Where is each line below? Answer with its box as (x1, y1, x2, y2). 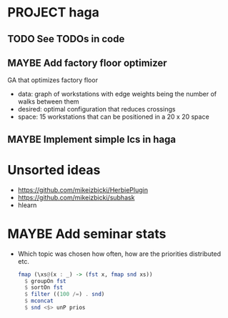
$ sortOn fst (24, 284, 64, 292)
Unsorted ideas (7, 162, 101, 178)
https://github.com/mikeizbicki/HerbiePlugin (17, 185, 149, 194)
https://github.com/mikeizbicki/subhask (17, 193, 135, 202)
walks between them (17, 97, 80, 106)
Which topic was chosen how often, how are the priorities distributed (17, 249, 222, 258)
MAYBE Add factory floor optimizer (7, 56, 167, 69)
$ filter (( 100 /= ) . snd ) (24, 291, 105, 298)
